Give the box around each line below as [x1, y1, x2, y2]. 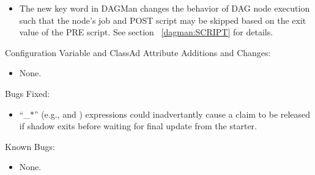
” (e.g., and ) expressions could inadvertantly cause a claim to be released [34, 107, 311, 120]
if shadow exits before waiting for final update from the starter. [19, 120, 257, 132]
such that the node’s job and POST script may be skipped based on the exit [19, 13, 306, 26]
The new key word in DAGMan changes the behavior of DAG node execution [19, 2, 310, 14]
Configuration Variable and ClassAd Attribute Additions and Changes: [5, 46, 271, 59]
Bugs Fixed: [5, 87, 50, 99]
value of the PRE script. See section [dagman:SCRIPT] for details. [19, 26, 273, 38]
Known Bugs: [5, 140, 55, 152]
